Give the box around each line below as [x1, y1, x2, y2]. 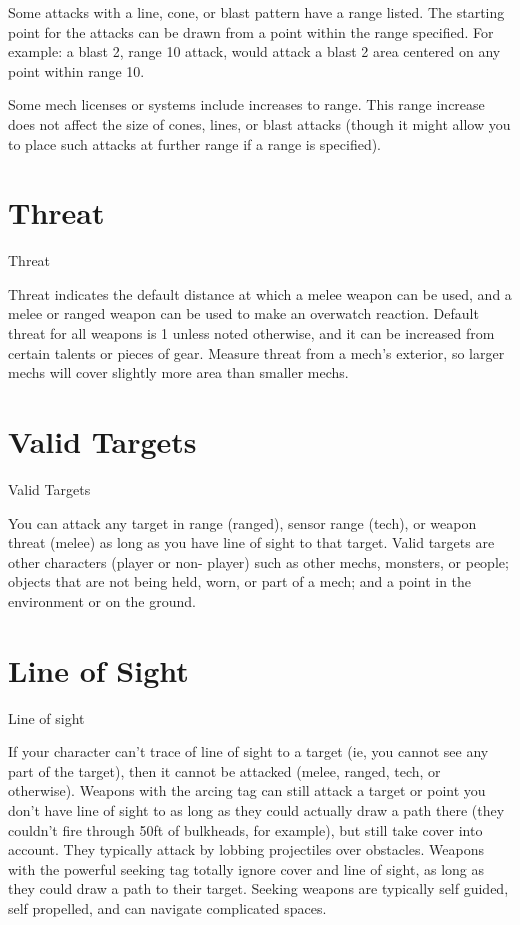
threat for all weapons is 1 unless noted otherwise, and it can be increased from [8, 323, 495, 344]
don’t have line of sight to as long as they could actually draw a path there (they [8, 800, 505, 821]
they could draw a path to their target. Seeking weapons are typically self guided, [8, 878, 509, 899]
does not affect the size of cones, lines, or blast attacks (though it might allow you [8, 113, 511, 134]
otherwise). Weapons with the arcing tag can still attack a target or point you [8, 780, 486, 801]
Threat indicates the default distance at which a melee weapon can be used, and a [8, 283, 512, 304]
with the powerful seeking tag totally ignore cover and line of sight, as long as [8, 858, 485, 879]
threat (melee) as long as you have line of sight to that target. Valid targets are [8, 532, 495, 553]
